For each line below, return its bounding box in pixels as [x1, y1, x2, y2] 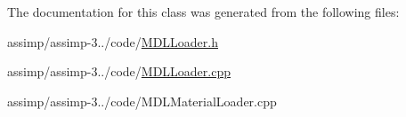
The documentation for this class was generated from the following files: [7, 3, 400, 20]
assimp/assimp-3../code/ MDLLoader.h [7, 32, 218, 51]
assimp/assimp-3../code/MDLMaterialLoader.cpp [7, 91, 277, 110]
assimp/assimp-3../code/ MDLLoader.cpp [7, 62, 231, 81]
